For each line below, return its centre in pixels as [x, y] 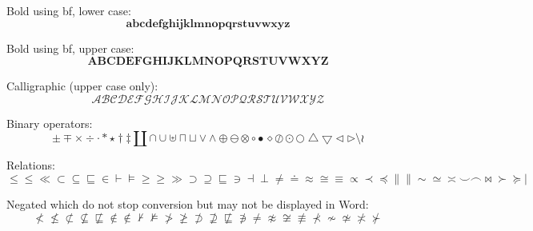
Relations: [31, 165]
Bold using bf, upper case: [70, 48]
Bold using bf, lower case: [69, 10]
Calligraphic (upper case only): [82, 86]
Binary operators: [50, 123]
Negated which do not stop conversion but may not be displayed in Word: [188, 203]
